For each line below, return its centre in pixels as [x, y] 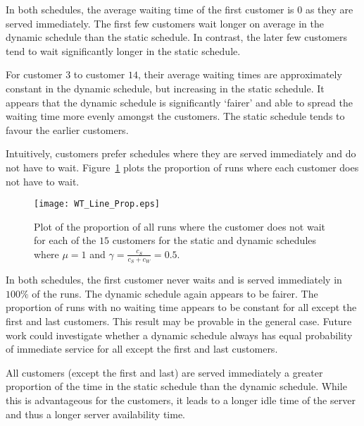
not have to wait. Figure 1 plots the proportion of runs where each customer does [182, 167]
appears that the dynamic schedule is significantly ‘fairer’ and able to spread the [179, 102]
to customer [99, 74]
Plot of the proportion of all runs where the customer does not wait [180, 226]
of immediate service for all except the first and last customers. [142, 349]
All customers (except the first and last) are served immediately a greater [164, 372]
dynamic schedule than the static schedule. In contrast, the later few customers [177, 37]
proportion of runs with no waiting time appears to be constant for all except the [181, 307]
